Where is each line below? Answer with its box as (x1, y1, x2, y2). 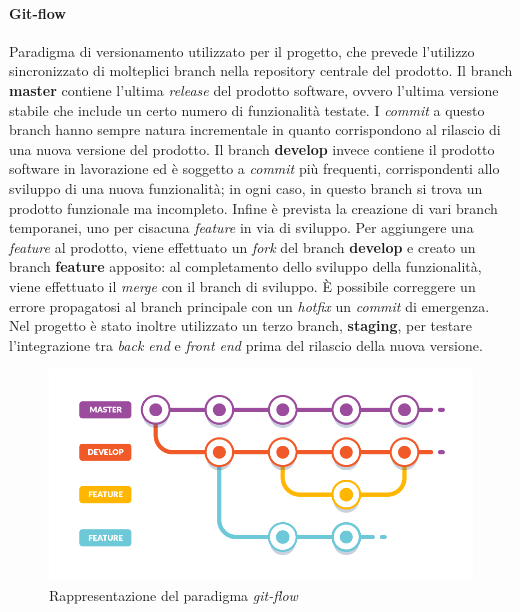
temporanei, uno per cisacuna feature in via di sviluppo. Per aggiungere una (9, 217, 474, 238)
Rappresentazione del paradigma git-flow (49, 584, 298, 605)
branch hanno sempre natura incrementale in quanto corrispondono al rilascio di (9, 119, 501, 140)
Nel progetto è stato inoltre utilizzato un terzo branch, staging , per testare (9, 315, 472, 336)
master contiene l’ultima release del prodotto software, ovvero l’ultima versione (9, 79, 499, 100)
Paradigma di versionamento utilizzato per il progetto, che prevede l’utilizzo (9, 40, 475, 61)
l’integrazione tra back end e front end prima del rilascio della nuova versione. (9, 334, 483, 355)
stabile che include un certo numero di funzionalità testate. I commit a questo (9, 99, 485, 120)
